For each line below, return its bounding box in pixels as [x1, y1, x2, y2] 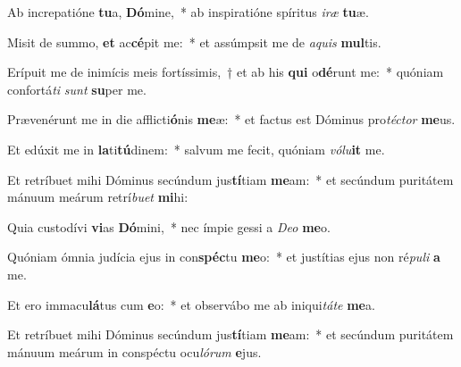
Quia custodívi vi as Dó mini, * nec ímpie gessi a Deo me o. [7, 217, 331, 236]
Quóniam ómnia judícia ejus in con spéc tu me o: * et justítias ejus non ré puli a [7, 247, 440, 266]
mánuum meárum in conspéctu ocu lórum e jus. [7, 342, 262, 361]
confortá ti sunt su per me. [7, 79, 147, 98]
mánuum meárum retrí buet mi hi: [7, 188, 189, 206]
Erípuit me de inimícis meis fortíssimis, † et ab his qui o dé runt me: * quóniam [7, 63, 444, 81]
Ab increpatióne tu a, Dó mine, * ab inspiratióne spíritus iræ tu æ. [7, 3, 369, 21]
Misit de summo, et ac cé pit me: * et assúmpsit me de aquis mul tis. [7, 32, 381, 51]
